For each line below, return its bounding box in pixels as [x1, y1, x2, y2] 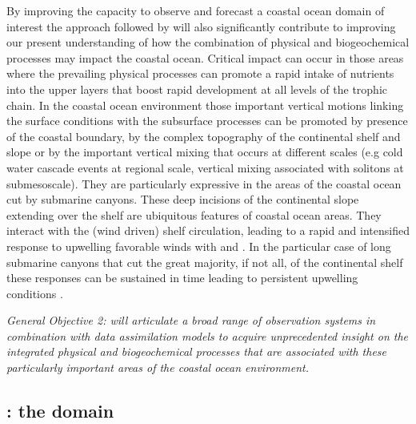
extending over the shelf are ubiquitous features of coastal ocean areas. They [6, 206, 382, 223]
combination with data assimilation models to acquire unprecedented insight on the [6, 327, 409, 344]
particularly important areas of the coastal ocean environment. [6, 359, 310, 376]
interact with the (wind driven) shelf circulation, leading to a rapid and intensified [6, 222, 410, 239]
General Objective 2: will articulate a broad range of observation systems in [6, 312, 376, 329]
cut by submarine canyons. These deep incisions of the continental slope [6, 191, 359, 208]
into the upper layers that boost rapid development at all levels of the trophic [6, 80, 388, 97]
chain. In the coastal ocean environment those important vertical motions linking [6, 96, 404, 113]
